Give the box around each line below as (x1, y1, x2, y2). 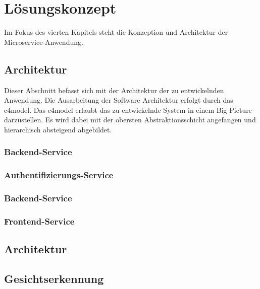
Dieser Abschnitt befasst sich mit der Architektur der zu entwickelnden (4, 85, 224, 95)
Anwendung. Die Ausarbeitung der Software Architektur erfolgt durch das (4, 95, 233, 105)
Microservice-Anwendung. (4, 36, 83, 47)
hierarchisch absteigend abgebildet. (4, 124, 112, 134)
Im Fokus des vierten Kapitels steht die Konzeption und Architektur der (4, 27, 228, 37)
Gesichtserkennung (4, 271, 104, 286)
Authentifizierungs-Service (4, 169, 114, 181)
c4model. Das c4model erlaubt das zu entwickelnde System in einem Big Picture (4, 104, 252, 115)
